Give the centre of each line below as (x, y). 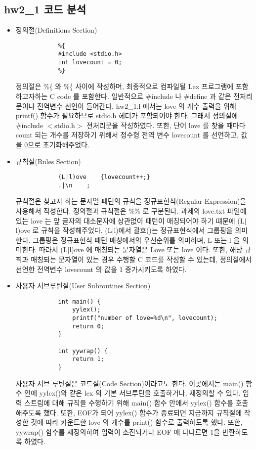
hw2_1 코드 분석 (45, 9)
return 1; (88, 359)
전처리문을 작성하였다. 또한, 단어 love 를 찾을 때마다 (166, 125)
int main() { (79, 301)
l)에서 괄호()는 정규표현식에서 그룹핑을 (173, 230)
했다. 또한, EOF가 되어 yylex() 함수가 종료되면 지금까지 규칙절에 (143, 412)
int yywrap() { (83, 351)
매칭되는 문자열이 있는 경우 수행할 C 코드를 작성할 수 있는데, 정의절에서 (141, 259)
